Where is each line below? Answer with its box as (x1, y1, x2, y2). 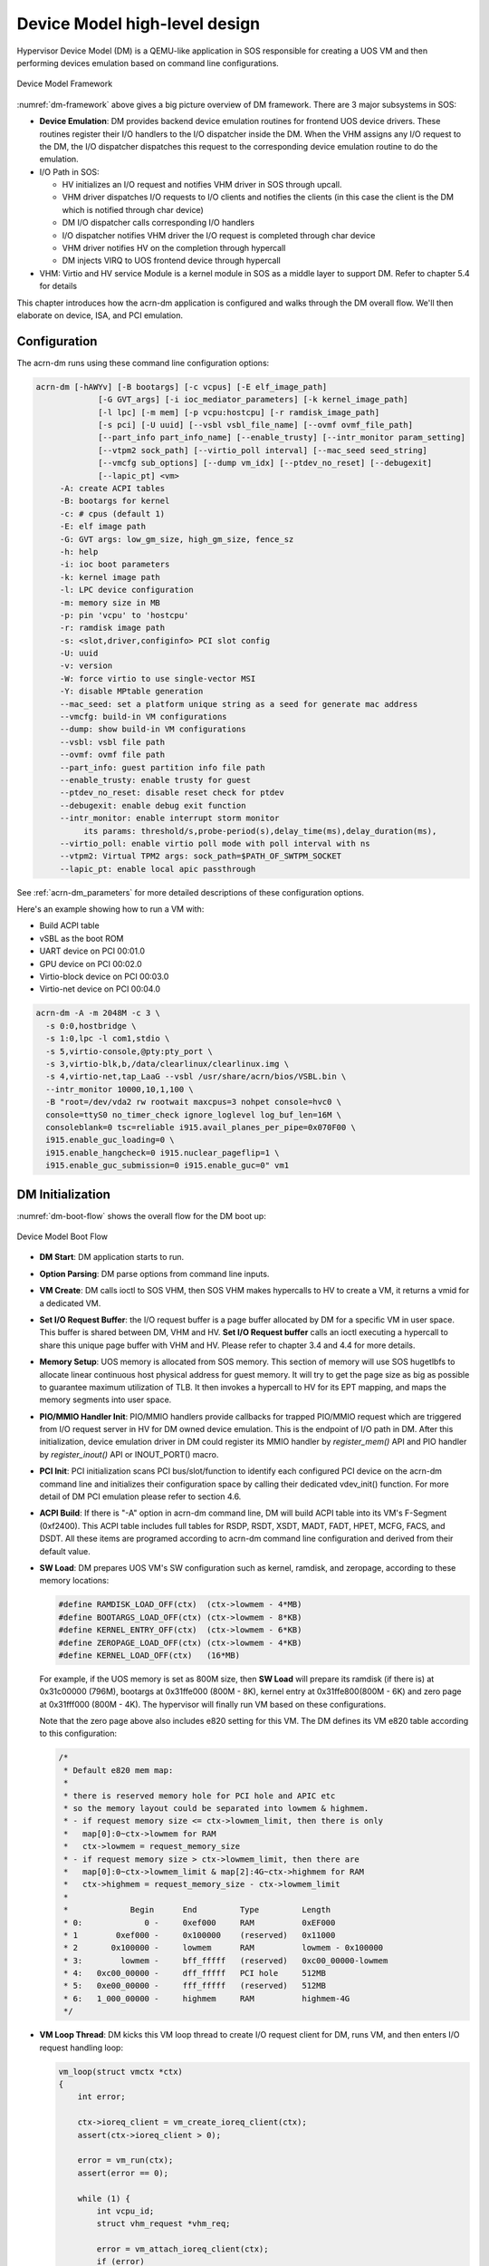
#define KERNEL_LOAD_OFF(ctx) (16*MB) (58, 1650, 240, 1661)
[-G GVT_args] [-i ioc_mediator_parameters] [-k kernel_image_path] (98, 394, 409, 405)
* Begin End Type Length (63, 1904, 331, 1915)
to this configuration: (39, 1728, 118, 1739)
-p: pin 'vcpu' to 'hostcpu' (59, 610, 189, 620)
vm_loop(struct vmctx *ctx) (58, 2067, 183, 2077)
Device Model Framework (16, 78, 113, 90)
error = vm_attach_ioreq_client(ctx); (96, 2244, 269, 2254)
